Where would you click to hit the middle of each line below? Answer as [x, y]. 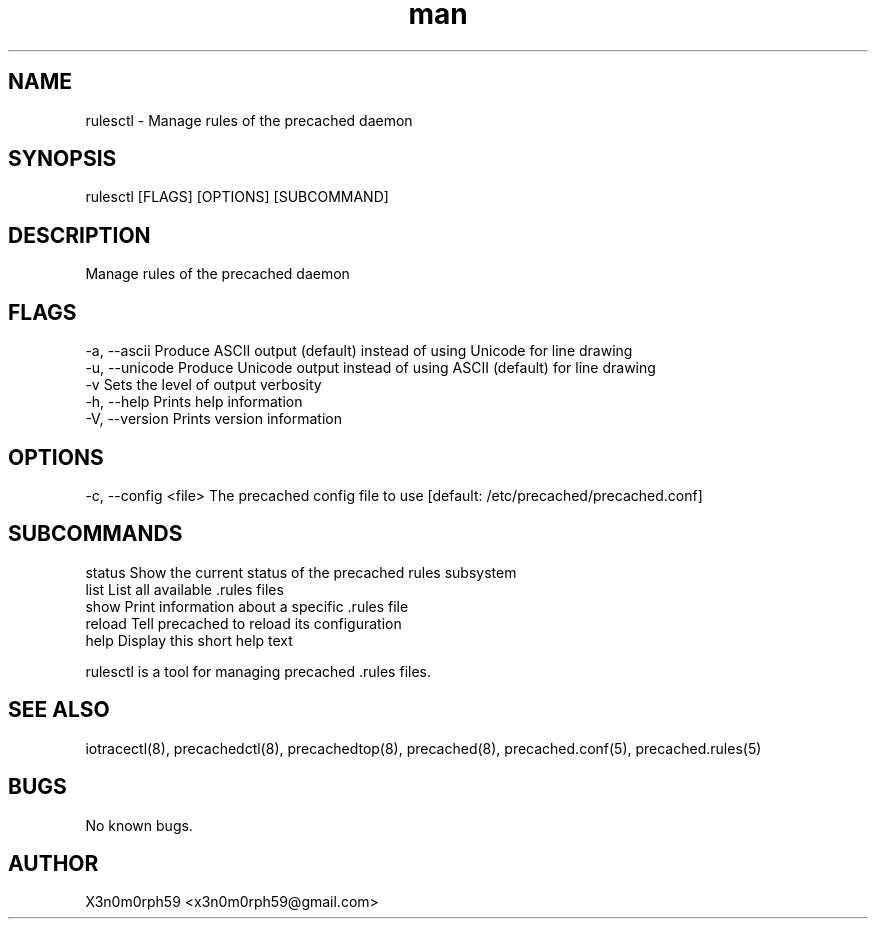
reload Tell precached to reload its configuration [243, 623]
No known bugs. [139, 825]
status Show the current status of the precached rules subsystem [301, 572]
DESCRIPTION [79, 235]
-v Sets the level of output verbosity [203, 385]
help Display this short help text [189, 640]
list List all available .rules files [184, 589]
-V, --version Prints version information [213, 419]
